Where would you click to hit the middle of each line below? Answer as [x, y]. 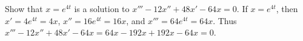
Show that [24, 8]
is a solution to [102, 8]
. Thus [225, 20]
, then [287, 8]
